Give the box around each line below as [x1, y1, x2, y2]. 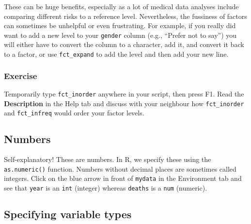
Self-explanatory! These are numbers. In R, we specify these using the [4, 154, 211, 164]
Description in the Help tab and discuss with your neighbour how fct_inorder [4, 98, 244, 108]
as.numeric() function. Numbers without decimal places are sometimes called [4, 163, 236, 174]
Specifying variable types [4, 207, 132, 222]
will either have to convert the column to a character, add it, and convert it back [4, 39, 244, 49]
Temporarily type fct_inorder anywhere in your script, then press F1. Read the [4, 88, 244, 98]
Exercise [4, 69, 37, 81]
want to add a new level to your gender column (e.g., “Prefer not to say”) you [4, 30, 237, 40]
